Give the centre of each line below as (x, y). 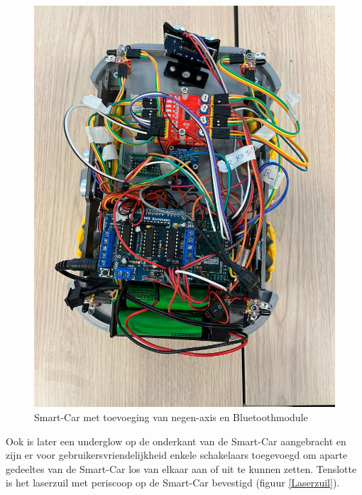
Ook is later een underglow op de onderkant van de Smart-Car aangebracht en (176, 441)
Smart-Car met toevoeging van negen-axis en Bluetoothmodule (171, 417)
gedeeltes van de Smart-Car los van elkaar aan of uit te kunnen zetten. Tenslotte (181, 468)
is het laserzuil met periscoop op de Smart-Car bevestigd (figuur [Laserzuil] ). (173, 483)
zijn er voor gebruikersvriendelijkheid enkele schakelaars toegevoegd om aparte (177, 455)
